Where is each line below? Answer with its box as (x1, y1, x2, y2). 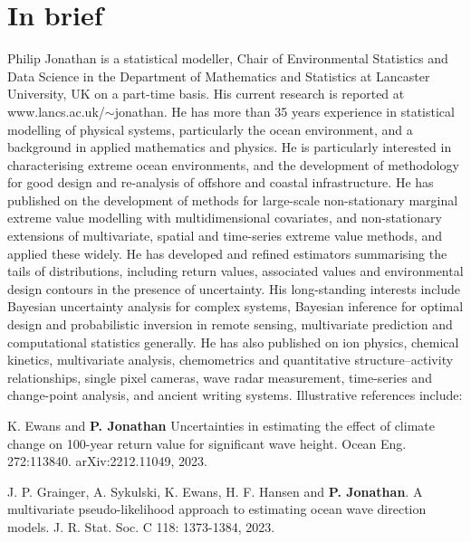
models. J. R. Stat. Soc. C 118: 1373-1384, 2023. (7, 517, 275, 536)
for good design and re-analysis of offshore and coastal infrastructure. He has (7, 173, 434, 192)
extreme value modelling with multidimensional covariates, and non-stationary (7, 208, 442, 227)
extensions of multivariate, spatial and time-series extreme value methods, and (7, 226, 443, 245)
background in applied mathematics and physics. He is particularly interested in (7, 138, 452, 157)
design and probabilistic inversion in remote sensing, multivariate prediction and (7, 315, 453, 334)
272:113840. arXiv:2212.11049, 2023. (7, 452, 207, 471)
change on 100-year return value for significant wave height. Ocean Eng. (7, 433, 407, 452)
